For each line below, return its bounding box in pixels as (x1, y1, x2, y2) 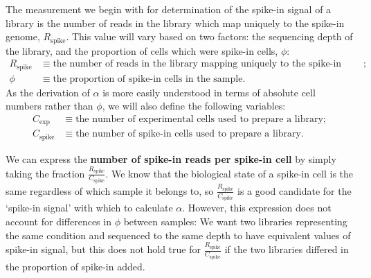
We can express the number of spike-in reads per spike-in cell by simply (6, 151, 336, 166)
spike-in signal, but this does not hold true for (6, 242, 201, 257)
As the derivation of (6, 85, 90, 99)
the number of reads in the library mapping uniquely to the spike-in (53, 59, 342, 69)
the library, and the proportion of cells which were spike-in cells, (6, 43, 278, 58)
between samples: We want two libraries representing (123, 214, 347, 228)
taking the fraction (6, 166, 85, 180)
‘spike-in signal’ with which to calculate (6, 200, 173, 215)
